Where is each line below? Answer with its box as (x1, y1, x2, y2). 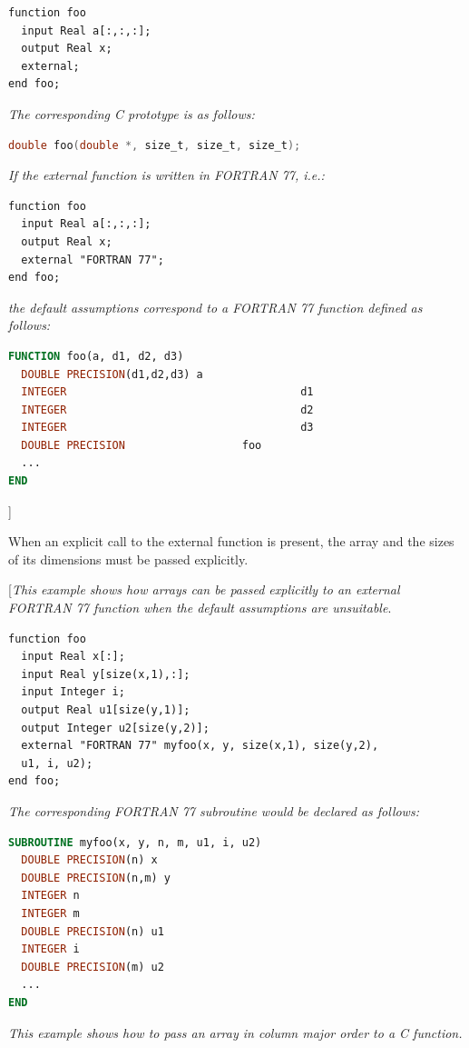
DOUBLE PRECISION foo (21, 438, 262, 452)
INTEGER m (21, 906, 80, 920)
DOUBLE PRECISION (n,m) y (21, 871, 171, 884)
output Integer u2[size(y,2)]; (21, 721, 210, 734)
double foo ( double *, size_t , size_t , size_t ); (8, 138, 301, 152)
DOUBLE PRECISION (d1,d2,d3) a (21, 367, 203, 381)
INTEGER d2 (21, 403, 314, 416)
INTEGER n (21, 889, 80, 903)
